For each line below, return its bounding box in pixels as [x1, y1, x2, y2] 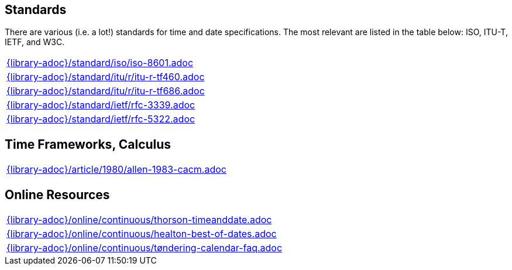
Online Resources [5, 187, 110, 202]
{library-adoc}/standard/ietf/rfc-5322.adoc [6, 113, 195, 125]
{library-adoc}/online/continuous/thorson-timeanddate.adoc [6, 214, 272, 226]
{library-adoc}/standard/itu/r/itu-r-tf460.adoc [6, 71, 205, 83]
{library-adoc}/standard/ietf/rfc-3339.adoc [6, 99, 195, 111]
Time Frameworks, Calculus [5, 136, 171, 152]
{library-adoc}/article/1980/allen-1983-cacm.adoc [6, 163, 226, 176]
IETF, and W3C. [5, 37, 65, 47]
